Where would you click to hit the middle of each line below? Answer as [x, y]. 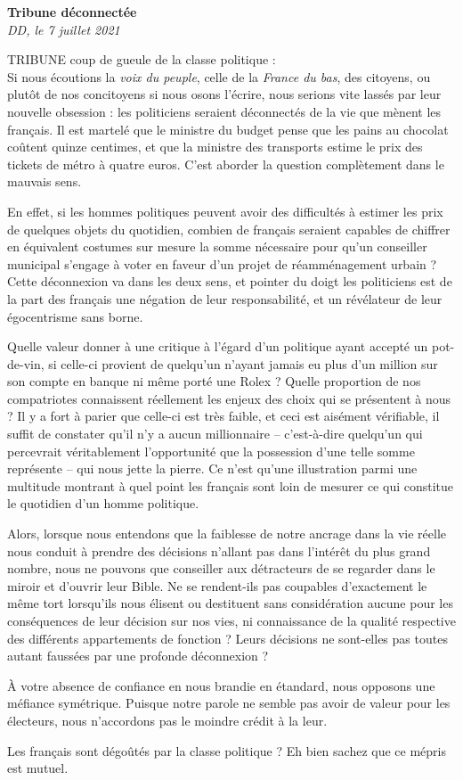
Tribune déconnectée [72, 12]
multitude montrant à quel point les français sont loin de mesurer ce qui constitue [231, 485]
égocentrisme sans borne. [75, 316]
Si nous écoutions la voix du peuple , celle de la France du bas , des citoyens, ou [219, 76]
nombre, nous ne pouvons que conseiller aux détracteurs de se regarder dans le [221, 568]
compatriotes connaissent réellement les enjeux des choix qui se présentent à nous [229, 398]
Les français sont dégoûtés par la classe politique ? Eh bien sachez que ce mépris [227, 750]
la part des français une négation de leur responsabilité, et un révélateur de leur [225, 298]
